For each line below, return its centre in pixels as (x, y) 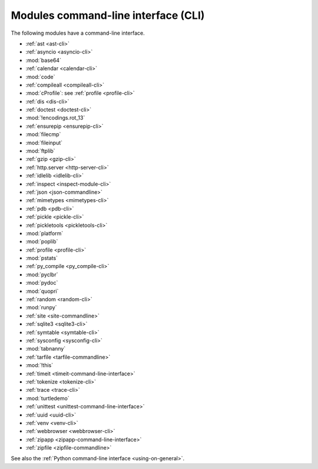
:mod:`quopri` (42, 291)
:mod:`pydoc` (42, 283)
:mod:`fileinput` (44, 143)
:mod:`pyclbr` (42, 275)
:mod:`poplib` (42, 242)
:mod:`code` (40, 77)
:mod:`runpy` (41, 308)
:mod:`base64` (44, 60)
